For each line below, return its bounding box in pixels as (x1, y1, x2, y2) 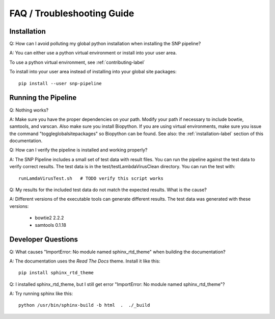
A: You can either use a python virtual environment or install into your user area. (9, 50, 177, 56)
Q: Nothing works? (9, 107, 48, 113)
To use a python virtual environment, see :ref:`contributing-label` (9, 59, 145, 65)
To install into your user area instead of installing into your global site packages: (9, 69, 177, 75)
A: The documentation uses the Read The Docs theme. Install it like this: (9, 258, 160, 264)
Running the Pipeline (9, 93, 77, 102)
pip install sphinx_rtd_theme (18, 270, 94, 276)
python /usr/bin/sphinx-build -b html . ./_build (18, 302, 150, 308)
